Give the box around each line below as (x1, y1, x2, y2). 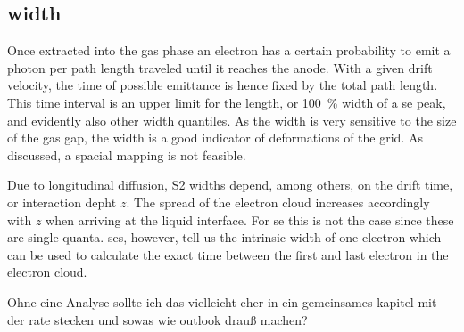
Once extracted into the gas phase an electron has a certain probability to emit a (7, 41, 451, 60)
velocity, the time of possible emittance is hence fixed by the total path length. (7, 76, 438, 94)
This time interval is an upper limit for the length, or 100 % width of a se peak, (7, 93, 446, 111)
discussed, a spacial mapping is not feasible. (7, 145, 246, 164)
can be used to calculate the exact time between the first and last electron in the (7, 245, 449, 263)
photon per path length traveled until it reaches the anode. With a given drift (7, 58, 433, 77)
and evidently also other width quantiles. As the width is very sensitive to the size (7, 110, 457, 129)
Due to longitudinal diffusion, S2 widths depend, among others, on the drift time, (7, 175, 453, 194)
